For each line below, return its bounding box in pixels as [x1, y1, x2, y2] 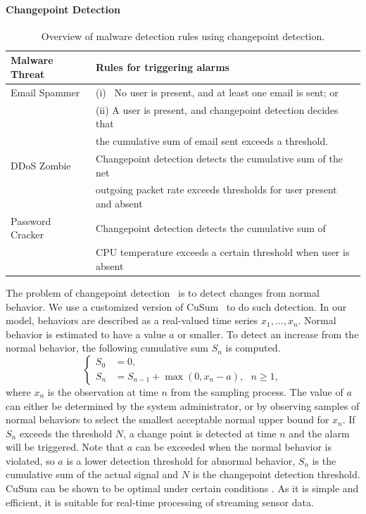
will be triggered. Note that [6, 439, 125, 454]
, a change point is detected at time [123, 425, 277, 440]
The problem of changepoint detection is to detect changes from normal [6, 285, 320, 300]
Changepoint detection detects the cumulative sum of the [96, 150, 343, 165]
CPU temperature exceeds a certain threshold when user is [96, 245, 350, 259]
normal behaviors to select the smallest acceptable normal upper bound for [6, 412, 329, 427]
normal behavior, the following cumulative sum [6, 340, 208, 355]
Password [11, 213, 51, 228]
